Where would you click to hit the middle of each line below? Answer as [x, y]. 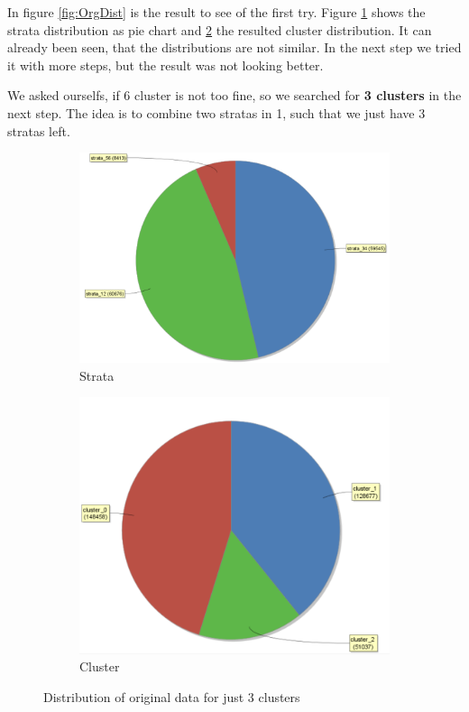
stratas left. [39, 130]
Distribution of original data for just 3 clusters [172, 696]
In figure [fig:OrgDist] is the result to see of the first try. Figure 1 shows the [216, 12]
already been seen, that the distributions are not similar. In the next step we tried [234, 47]
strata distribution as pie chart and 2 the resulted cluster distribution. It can [220, 29]
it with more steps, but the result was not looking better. [166, 65]
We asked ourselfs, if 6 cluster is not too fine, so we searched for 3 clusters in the [234, 95]
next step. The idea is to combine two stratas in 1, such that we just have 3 [216, 112]
